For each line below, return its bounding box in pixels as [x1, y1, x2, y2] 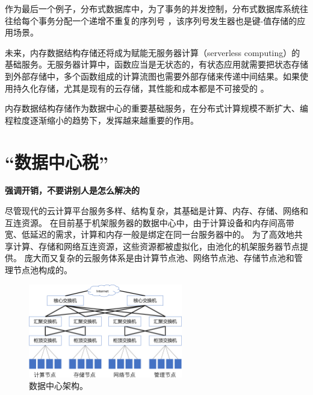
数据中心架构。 [29, 379, 88, 392]
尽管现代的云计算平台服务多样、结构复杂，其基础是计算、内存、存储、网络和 [5, 204, 308, 217]
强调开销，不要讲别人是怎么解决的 [5, 184, 140, 197]
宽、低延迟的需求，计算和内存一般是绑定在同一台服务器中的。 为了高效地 [5, 228, 294, 241]
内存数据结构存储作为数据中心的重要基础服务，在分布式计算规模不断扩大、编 [5, 102, 308, 115]
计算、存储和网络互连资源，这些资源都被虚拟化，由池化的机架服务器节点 [13, 239, 300, 252]
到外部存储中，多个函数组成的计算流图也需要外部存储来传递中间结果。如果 [5, 69, 300, 82]
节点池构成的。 [13, 264, 72, 276]
